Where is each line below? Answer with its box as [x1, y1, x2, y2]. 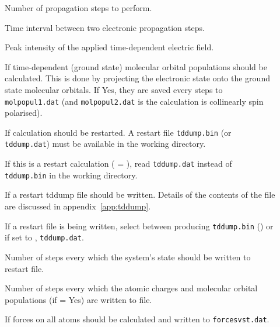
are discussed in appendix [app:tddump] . [5, 200, 151, 212]
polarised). [5, 106, 43, 119]
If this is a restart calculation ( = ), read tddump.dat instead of [5, 157, 232, 170]
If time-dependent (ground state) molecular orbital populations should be [5, 60, 267, 73]
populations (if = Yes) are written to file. [5, 293, 152, 305]
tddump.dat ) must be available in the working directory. [5, 137, 206, 150]
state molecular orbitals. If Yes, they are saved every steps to [5, 83, 223, 95]
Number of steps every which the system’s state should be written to [5, 250, 251, 263]
